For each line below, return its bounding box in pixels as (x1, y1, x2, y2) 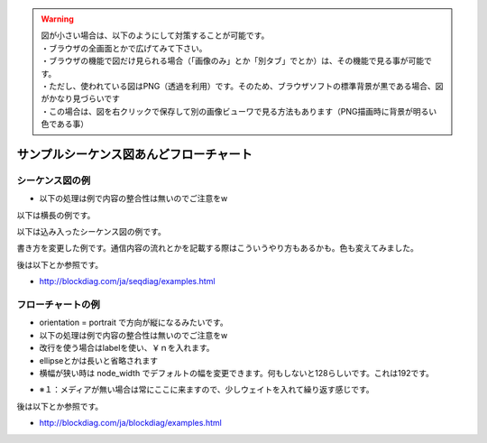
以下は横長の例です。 (16, 209, 96, 220)
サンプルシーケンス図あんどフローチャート (16, 146, 253, 162)
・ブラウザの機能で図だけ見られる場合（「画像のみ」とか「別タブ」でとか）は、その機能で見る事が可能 (41, 55, 424, 67)
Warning (41, 14, 74, 24)
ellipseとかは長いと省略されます (39, 355, 158, 365)
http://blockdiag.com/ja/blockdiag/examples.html (39, 418, 223, 429)
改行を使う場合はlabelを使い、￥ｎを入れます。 (39, 343, 215, 354)
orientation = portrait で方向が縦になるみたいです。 (39, 317, 229, 328)
